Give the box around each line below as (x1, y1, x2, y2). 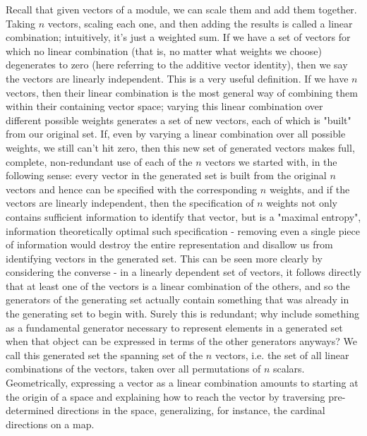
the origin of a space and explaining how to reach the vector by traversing (6, 389, 325, 404)
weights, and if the (269, 181, 350, 196)
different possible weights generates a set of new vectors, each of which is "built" (6, 112, 351, 127)
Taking (6, 16, 36, 30)
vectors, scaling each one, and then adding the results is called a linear (47, 16, 353, 30)
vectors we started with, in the (205, 154, 337, 169)
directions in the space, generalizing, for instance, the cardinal (57, 403, 325, 418)
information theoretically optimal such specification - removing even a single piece (6, 223, 360, 238)
